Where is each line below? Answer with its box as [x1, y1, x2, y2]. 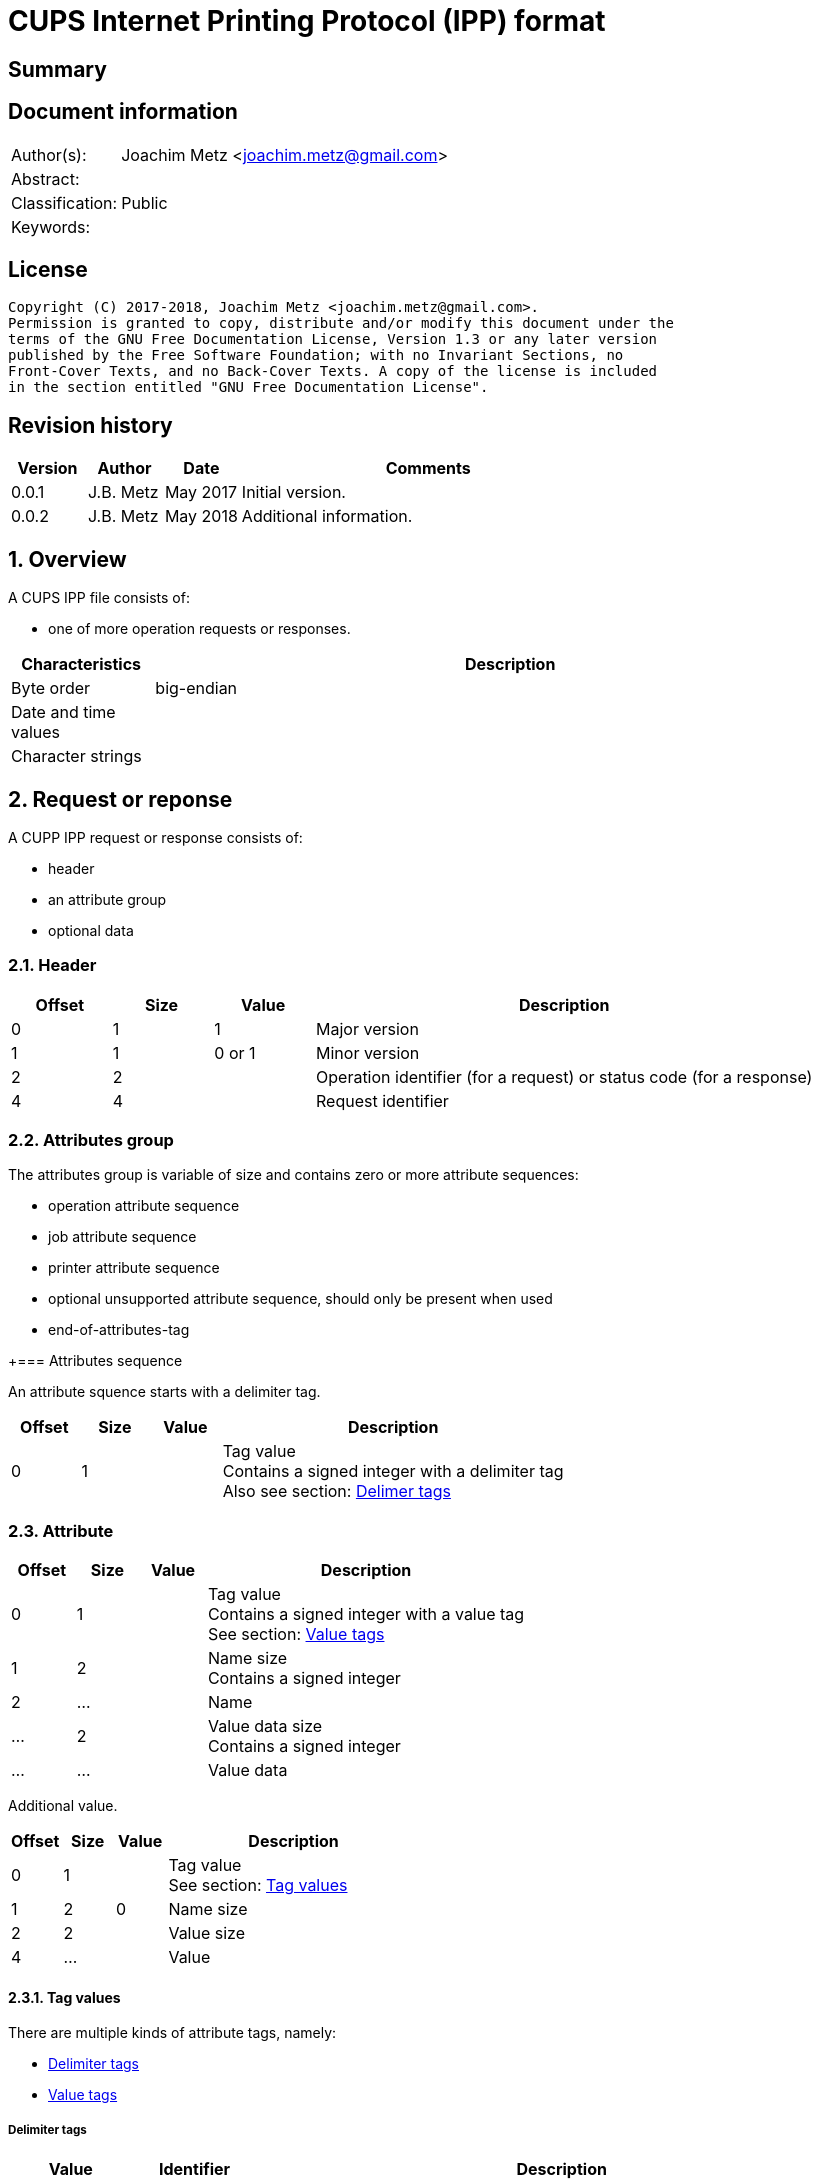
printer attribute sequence [48, 1259, 220, 1277]
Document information [8, 99, 238, 125]
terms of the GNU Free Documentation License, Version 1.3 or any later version [8, 331, 658, 348]
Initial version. [241, 482, 346, 503]
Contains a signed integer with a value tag [207, 1604, 525, 1625]
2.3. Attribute [8, 1520, 114, 1541]
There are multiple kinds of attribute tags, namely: [8, 2024, 337, 2042]
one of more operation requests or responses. [48, 620, 351, 638]
